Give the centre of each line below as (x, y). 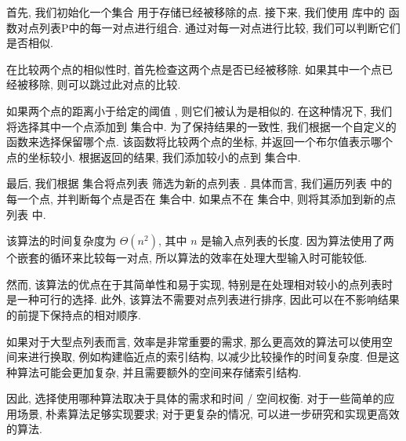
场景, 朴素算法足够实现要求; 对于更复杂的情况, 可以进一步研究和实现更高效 (208, 413)
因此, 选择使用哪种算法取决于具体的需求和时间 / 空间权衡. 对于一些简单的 (195, 398)
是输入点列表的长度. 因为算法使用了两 (297, 241)
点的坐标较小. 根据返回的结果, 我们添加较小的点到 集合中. (154, 157)
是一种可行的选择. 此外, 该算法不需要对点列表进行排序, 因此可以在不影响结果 (203, 299)
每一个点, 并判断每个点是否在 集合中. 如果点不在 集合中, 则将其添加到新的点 (201, 198)
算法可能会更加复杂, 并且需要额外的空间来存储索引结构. (159, 372)
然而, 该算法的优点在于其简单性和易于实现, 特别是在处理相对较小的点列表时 (200, 284)
